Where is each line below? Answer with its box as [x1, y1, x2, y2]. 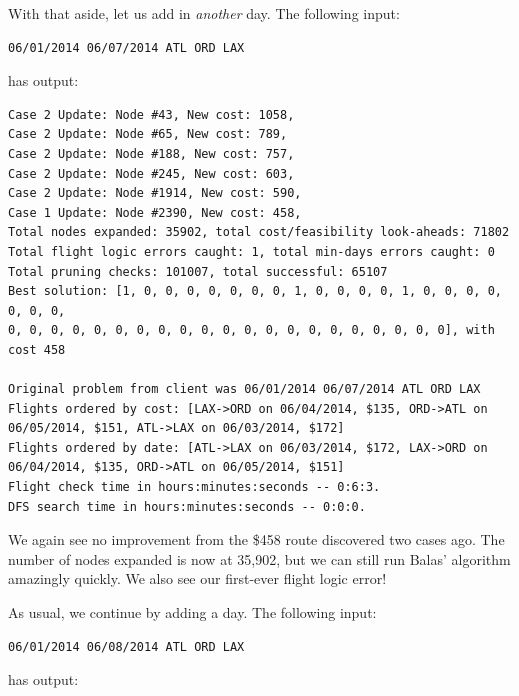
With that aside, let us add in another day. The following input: [8, 3, 400, 23]
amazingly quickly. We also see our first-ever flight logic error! [8, 568, 387, 589]
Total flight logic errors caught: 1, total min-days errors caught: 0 [8, 244, 495, 259]
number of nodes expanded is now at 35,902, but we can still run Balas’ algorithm [8, 548, 511, 569]
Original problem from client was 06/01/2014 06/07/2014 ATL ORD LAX [8, 382, 481, 397]
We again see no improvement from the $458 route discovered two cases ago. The [8, 529, 505, 550]
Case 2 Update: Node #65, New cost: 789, [8, 127, 288, 142]
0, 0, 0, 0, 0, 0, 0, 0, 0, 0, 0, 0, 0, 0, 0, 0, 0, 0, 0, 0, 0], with [8, 323, 495, 338]
